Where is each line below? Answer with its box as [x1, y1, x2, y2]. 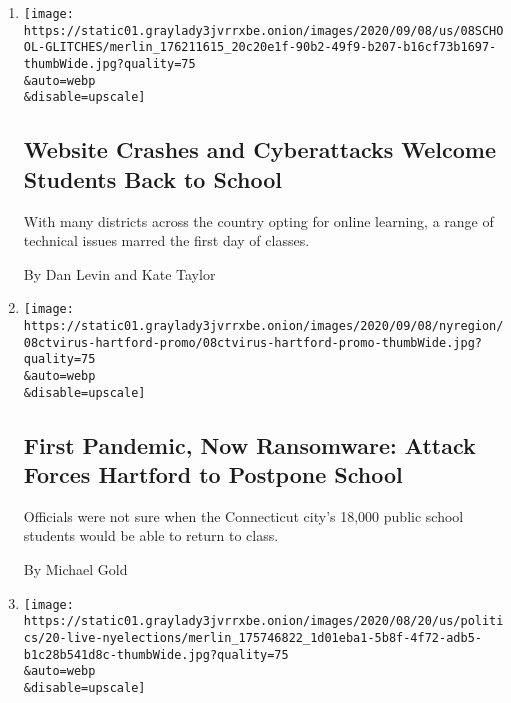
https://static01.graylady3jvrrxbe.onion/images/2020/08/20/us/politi [23, 614, 504, 629]
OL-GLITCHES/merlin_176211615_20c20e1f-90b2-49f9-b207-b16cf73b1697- [23, 40, 497, 55]
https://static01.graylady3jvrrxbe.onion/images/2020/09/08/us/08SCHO [23, 23, 504, 38]
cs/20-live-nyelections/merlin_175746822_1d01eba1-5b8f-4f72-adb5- [23, 630, 482, 645]
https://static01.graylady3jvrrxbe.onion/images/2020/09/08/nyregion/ [23, 318, 504, 333]
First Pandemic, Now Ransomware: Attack [23, 429, 476, 460]
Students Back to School [23, 163, 282, 194]
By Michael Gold [23, 559, 128, 580]
